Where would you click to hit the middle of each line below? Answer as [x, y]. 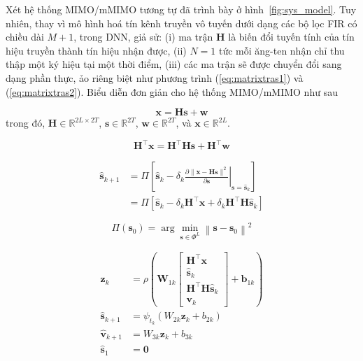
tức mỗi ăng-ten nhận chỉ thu [282, 50]
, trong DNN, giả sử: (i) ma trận [143, 37]
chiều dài [25, 37]
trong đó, [26, 123]
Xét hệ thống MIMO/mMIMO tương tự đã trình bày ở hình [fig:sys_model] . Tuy [181, 9]
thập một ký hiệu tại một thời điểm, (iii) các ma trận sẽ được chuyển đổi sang [174, 64]
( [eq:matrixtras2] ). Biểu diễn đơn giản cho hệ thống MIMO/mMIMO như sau [172, 91]
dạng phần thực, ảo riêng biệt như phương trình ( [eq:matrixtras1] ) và [155, 77]
